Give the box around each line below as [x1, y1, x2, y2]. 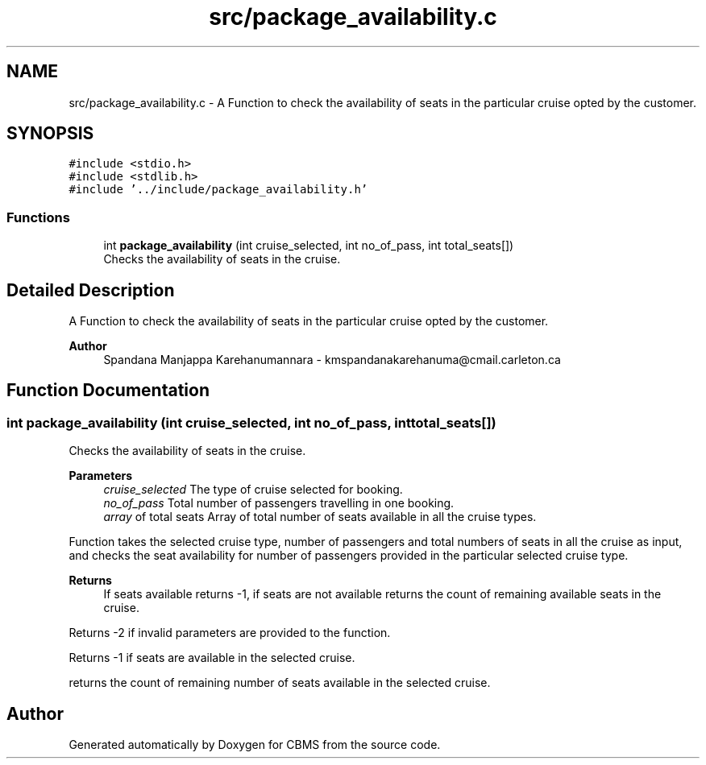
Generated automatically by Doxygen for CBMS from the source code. [69, 738, 441, 752]
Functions [6, 209, 70, 225]
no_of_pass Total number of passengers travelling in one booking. [103, 496, 455, 511]
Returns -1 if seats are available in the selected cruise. [69, 651, 355, 665]
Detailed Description [6, 279, 175, 300]
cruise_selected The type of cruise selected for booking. [103, 482, 403, 497]
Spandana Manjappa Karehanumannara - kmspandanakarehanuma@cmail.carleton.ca [103, 353, 561, 367]
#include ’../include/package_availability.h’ [69, 183, 368, 196]
